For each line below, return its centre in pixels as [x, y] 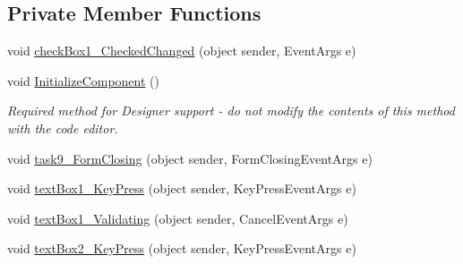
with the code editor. [63, 128]
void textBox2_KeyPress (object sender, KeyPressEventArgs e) [182, 248]
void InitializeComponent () [83, 80]
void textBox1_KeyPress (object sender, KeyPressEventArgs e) [182, 188]
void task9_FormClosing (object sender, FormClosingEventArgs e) [190, 158]
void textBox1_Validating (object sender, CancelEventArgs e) [178, 218]
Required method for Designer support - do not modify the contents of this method [231, 111]
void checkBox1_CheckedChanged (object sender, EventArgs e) [182, 51]
